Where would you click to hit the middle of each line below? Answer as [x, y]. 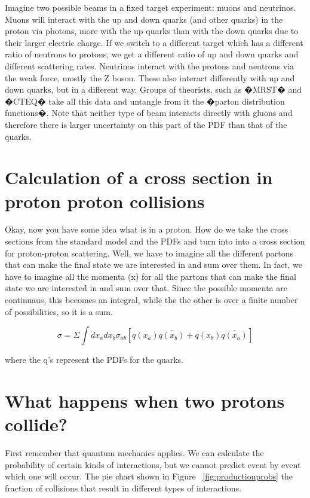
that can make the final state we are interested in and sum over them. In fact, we [154, 265]
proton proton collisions [105, 201]
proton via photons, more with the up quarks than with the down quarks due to [152, 31]
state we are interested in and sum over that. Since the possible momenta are [146, 288]
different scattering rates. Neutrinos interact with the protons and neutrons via [150, 65]
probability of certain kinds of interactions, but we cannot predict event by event [153, 464]
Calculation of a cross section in [139, 177]
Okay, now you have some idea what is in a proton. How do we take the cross [147, 229]
